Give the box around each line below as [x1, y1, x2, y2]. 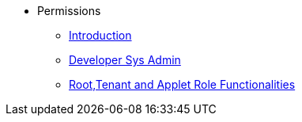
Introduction [69, 29, 132, 42]
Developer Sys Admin [69, 53, 181, 67]
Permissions [37, 4, 101, 17]
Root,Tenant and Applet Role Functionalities [69, 78, 296, 91]
